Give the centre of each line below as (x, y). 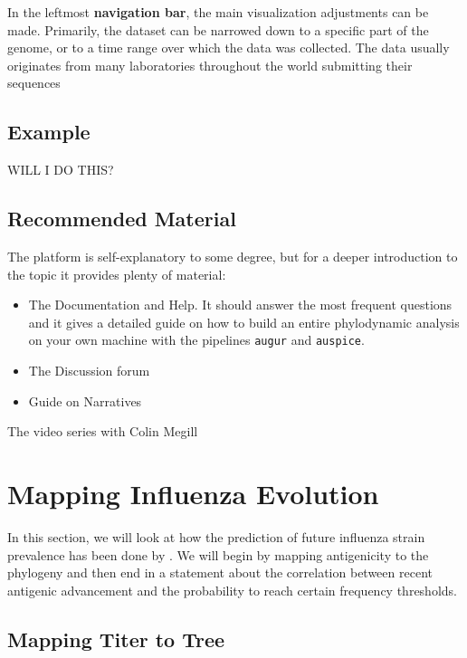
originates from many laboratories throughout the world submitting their (210, 65)
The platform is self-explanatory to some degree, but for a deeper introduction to (233, 256)
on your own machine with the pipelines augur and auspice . (196, 340)
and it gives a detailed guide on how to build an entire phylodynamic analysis (244, 322)
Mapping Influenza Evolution (193, 493)
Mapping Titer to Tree (116, 639)
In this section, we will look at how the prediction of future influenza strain (216, 536)
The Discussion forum (89, 370)
